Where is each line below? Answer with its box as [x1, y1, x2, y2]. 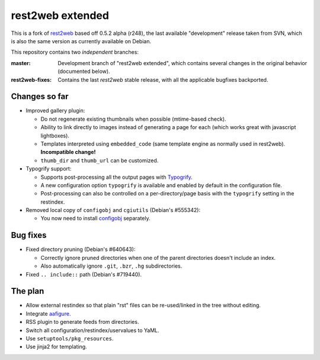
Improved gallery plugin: [25, 107, 85, 114]
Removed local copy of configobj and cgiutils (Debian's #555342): [25, 207, 201, 214]
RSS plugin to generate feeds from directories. [25, 319, 139, 326]
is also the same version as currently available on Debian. [11, 37, 151, 44]
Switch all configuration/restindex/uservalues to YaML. [25, 326, 159, 334]
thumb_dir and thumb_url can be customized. [40, 157, 159, 164]
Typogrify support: [25, 165, 72, 172]
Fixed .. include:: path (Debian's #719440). [25, 271, 142, 278]
